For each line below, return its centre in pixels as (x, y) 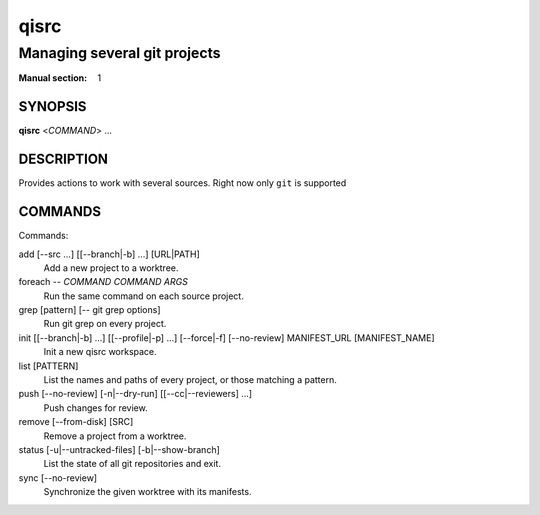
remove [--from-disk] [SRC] (76, 422)
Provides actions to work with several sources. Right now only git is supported (182, 183)
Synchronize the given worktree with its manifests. (147, 492)
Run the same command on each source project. (143, 296)
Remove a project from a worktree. (115, 436)
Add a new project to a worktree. (111, 267)
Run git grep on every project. (105, 324)
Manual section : (53, 78)
